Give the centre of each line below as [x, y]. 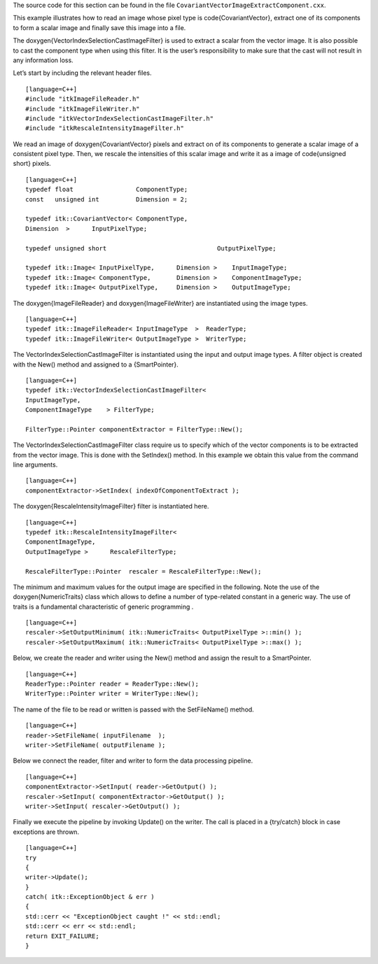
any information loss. [43, 60]
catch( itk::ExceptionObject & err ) [90, 897]
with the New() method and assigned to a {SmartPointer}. [96, 364]
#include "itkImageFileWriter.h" [83, 109]
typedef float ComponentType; [107, 190]
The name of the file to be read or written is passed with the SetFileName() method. [134, 709]
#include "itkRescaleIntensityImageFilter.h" [105, 128]
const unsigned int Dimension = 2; [107, 199]
